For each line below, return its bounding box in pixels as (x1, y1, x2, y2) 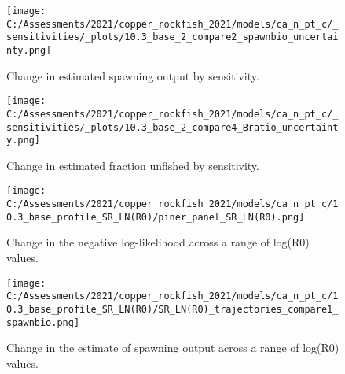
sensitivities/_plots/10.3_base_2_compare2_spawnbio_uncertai (6, 31, 339, 43)
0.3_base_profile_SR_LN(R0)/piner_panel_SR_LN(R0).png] (6, 211, 305, 223)
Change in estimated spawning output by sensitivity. (6, 67, 259, 83)
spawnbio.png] (6, 317, 80, 328)
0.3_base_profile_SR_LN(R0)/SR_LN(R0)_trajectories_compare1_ (6, 303, 339, 315)
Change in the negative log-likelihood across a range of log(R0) (6, 234, 310, 250)
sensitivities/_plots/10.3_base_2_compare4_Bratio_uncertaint (6, 121, 339, 133)
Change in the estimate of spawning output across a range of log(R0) (6, 339, 339, 356)
